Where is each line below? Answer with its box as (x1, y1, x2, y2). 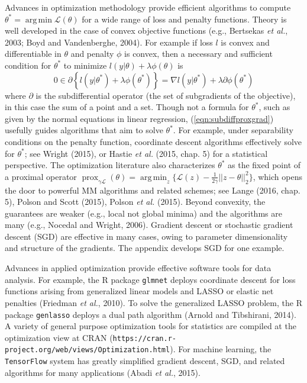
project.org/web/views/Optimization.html (5, 346, 170, 355)
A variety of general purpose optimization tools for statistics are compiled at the (5, 320, 296, 332)
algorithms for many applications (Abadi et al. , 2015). (5, 366, 201, 378)
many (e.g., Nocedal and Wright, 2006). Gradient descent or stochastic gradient (5, 218, 293, 231)
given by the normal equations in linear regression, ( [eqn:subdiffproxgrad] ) (5, 112, 274, 124)
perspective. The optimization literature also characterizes (5, 159, 215, 171)
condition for (5, 59, 51, 71)
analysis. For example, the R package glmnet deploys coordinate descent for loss (5, 273, 296, 285)
